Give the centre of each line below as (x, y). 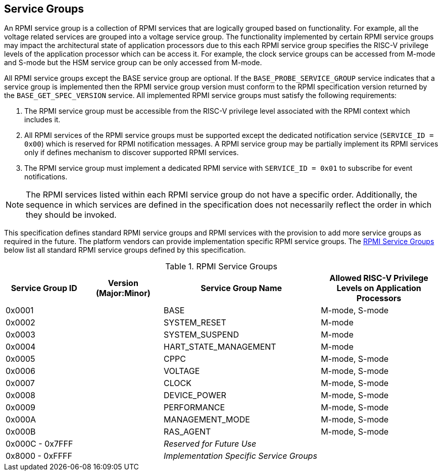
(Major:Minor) (123, 293)
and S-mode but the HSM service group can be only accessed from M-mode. (133, 63)
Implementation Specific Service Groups (240, 456)
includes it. (42, 120)
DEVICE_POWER (195, 395)
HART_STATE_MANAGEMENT (220, 347)
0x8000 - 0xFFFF (39, 456)
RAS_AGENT (187, 432)
